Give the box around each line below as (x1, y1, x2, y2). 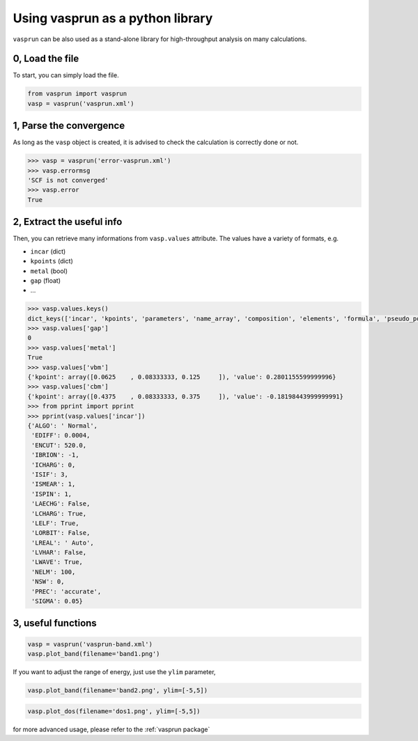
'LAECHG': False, (31, 500, 91, 508)
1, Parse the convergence (13, 120, 125, 132)
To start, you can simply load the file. (13, 71, 119, 79)
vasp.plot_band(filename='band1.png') (27, 650, 160, 658)
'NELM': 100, (31, 568, 76, 576)
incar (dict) (30, 247, 66, 256)
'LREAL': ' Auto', (31, 538, 94, 547)
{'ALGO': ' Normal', (27, 422, 98, 430)
